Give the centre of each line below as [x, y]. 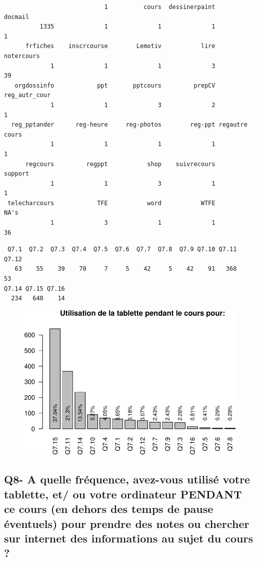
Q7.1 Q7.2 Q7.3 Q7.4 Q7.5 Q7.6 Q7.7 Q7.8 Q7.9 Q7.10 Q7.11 [122, 249]
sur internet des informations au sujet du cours [128, 538]
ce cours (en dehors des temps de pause [109, 509]
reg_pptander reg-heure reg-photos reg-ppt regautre [129, 125]
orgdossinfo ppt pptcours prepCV [115, 85]
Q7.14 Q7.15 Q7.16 [34, 289]
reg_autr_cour [27, 95]
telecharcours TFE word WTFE [111, 203]
